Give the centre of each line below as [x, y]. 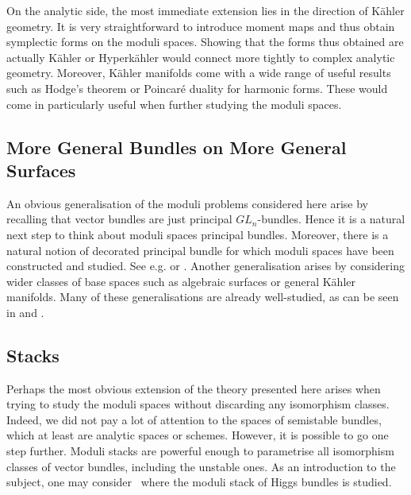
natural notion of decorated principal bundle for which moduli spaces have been [200, 250]
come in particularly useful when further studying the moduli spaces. [174, 104]
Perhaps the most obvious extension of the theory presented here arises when [194, 388]
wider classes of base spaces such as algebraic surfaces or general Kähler [181, 281]
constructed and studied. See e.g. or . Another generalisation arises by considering [205, 266]
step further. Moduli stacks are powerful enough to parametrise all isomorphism [200, 451]
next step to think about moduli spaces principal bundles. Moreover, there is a [198, 234]
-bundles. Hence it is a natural [331, 219]
